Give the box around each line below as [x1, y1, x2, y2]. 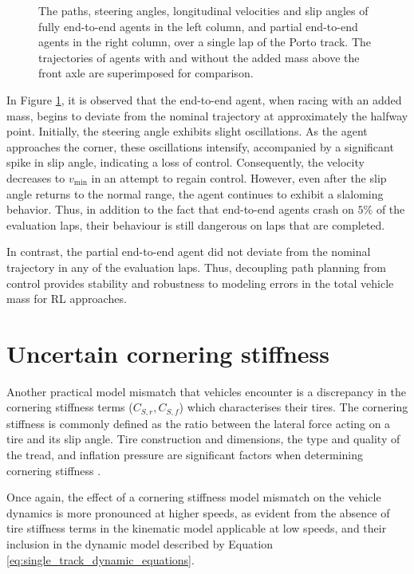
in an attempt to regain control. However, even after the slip [91, 169, 387, 186]
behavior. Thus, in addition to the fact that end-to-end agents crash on [6, 201, 354, 218]
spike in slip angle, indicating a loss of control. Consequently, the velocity [6, 154, 365, 171]
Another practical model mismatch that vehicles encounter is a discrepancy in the [6, 383, 406, 399]
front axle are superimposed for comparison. [38, 65, 254, 81]
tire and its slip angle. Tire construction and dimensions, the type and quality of [6, 431, 400, 447]
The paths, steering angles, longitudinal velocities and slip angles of [38, 2, 369, 18]
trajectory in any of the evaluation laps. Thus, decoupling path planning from [6, 258, 386, 275]
